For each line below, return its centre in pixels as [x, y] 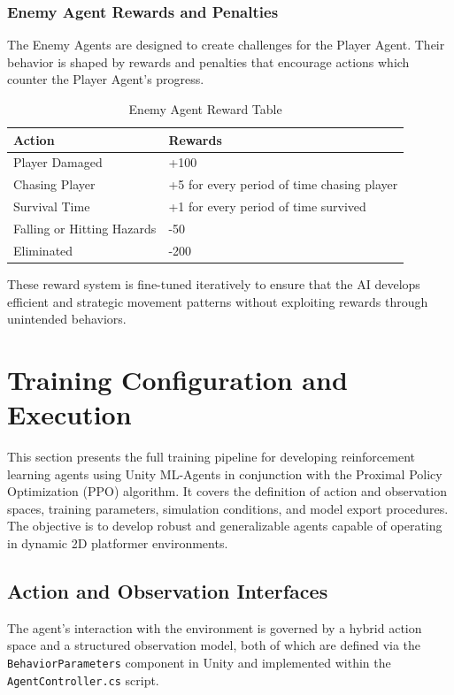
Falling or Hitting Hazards [85, 228]
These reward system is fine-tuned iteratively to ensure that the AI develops [214, 283]
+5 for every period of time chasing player [283, 184]
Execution [69, 414]
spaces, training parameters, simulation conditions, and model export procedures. [228, 508]
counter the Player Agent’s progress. [106, 79]
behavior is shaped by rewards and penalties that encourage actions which [208, 61]
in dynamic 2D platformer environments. [118, 542]
